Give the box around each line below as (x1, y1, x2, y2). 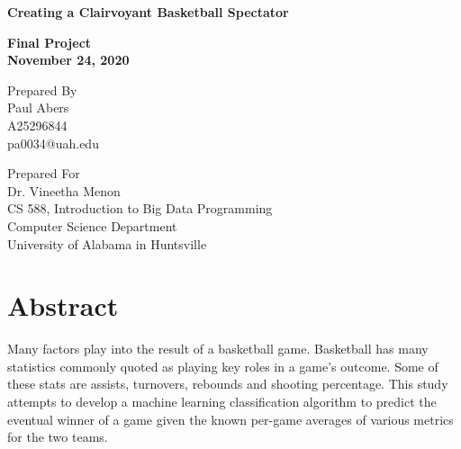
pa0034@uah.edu (7, 133, 99, 152)
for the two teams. (7, 427, 108, 446)
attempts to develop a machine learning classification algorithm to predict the (7, 392, 437, 411)
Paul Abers (7, 98, 69, 117)
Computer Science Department (7, 216, 177, 235)
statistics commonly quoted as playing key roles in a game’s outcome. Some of (7, 356, 438, 375)
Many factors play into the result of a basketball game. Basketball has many (7, 339, 429, 358)
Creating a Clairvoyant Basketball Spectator (7, 3, 289, 21)
